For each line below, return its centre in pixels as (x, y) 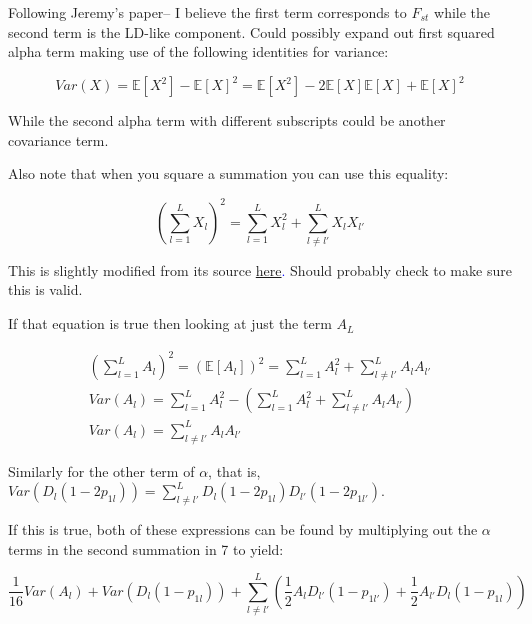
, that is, (234, 470)
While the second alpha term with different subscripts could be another (227, 120)
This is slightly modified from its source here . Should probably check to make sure (260, 269)
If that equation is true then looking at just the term (170, 323)
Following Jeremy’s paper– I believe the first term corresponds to (207, 12)
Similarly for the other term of (101, 470)
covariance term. (58, 139)
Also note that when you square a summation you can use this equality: (228, 173)
